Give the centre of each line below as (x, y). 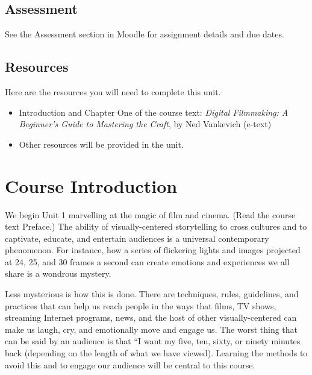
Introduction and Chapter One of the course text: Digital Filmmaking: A (154, 112)
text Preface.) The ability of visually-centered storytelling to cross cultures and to (156, 226)
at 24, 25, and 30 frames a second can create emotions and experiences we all (147, 261)
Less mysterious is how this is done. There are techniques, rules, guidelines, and (152, 294)
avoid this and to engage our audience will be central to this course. (130, 364)
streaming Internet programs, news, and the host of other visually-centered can (151, 317)
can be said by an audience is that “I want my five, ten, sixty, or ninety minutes (153, 341)
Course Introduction (91, 185)
